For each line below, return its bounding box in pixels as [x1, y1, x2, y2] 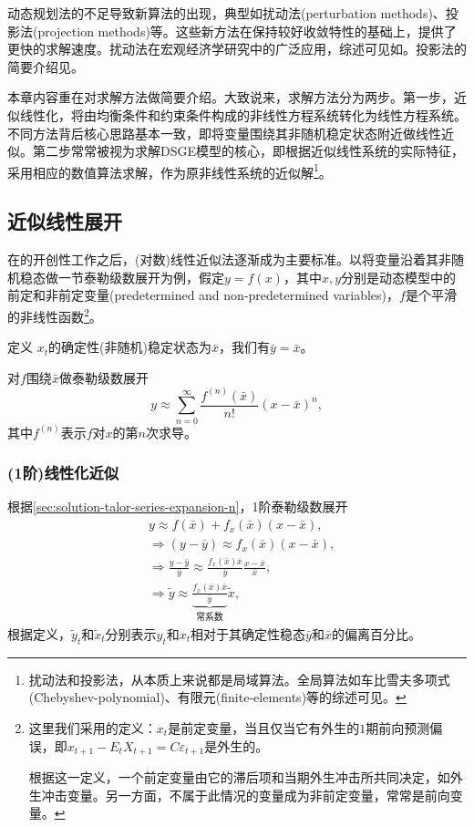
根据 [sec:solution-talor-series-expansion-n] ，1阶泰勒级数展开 [7, 497, 348, 516]
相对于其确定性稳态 [191, 625, 306, 643]
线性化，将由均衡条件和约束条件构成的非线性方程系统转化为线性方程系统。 [19, 105, 467, 124]
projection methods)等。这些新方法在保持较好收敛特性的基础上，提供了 [37, 21, 457, 40]
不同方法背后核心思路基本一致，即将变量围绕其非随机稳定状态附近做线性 [7, 123, 441, 142]
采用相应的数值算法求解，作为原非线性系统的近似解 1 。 [7, 160, 332, 181]
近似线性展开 [7, 207, 122, 235]
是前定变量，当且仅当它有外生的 [168, 718, 360, 737]
